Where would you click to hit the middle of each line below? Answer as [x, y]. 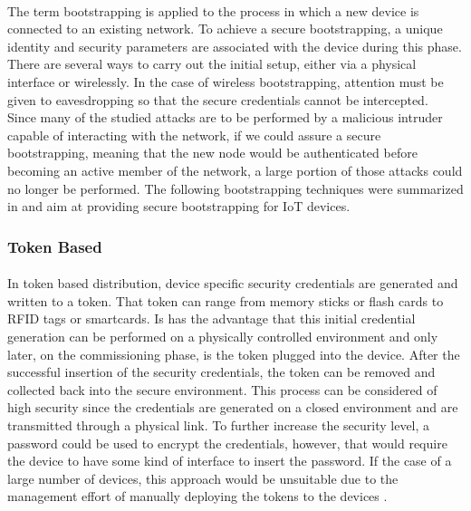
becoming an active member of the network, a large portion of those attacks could [235, 170]
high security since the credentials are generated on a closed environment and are [233, 407]
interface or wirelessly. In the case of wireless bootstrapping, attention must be [226, 81]
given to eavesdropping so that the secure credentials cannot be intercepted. [218, 99]
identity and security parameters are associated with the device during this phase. [235, 46]
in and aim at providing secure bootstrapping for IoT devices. [179, 206]
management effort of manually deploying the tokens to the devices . [197, 496]
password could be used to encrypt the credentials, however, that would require [227, 443]
